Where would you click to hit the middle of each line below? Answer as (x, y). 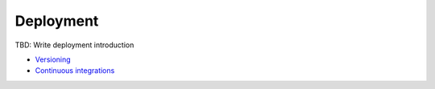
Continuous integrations (75, 71)
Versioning (53, 59)
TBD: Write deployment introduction (75, 45)
